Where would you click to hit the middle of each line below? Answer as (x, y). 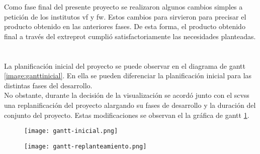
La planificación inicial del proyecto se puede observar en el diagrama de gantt (125, 65)
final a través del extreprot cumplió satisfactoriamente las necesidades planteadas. (130, 36)
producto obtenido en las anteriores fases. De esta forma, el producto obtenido (125, 26)
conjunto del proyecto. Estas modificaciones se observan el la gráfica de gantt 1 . (127, 115)
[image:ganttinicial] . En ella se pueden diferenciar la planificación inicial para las (128, 75)
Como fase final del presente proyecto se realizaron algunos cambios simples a (123, 7)
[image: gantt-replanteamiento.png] (85, 146)
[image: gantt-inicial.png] (71, 131)
